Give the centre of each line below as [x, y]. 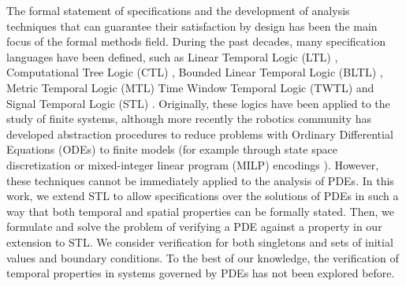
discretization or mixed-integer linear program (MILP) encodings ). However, [193, 164]
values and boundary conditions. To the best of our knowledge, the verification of [203, 257]
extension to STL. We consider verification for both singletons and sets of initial [200, 241]
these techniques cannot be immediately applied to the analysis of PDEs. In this [200, 180]
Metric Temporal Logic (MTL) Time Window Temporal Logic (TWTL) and [190, 87]
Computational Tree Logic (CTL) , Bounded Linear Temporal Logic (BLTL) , [195, 72]
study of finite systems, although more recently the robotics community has [189, 119]
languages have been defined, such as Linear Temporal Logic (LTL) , [172, 56]
